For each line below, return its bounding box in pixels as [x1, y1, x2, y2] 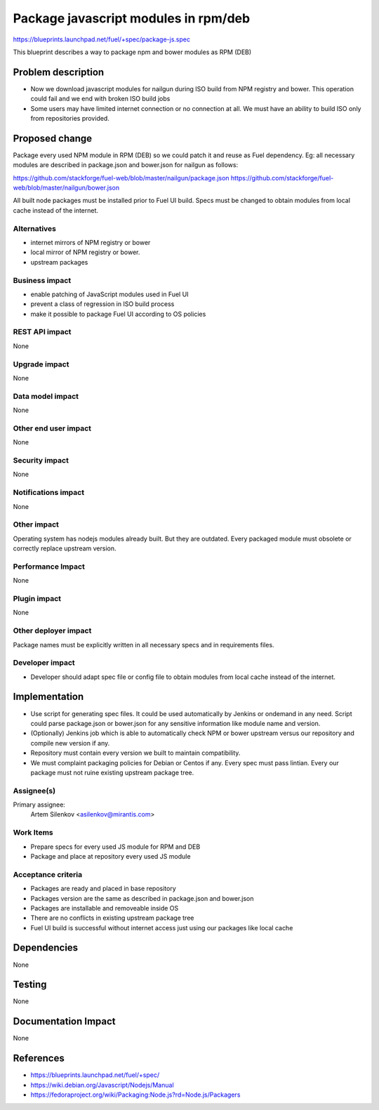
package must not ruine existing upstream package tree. [30, 768, 194, 777]
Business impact [13, 275, 72, 285]
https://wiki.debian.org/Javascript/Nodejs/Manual [30, 1081, 175, 1089]
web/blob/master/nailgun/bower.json [13, 183, 119, 192]
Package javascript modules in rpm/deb [13, 11, 251, 26]
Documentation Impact [13, 1015, 116, 1028]
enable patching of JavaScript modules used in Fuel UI [30, 290, 189, 298]
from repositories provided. [30, 114, 110, 123]
